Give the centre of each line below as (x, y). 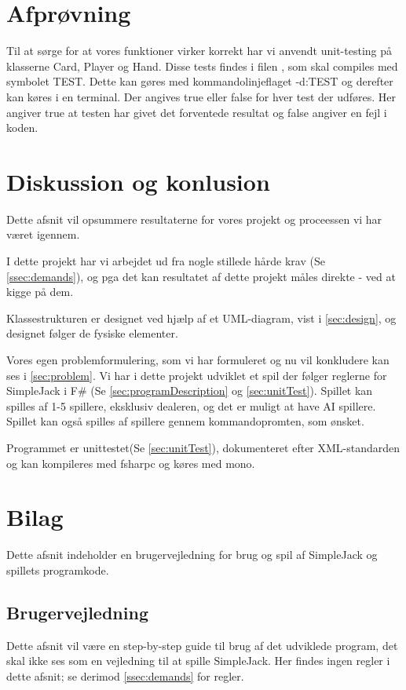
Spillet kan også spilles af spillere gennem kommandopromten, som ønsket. (185, 421)
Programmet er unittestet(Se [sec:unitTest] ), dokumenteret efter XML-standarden (203, 447)
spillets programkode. (58, 570)
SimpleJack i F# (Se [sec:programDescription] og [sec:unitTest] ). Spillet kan (190, 391)
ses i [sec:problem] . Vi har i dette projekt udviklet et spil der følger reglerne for (197, 375)
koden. (22, 128)
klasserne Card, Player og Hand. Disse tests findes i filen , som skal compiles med (202, 66)
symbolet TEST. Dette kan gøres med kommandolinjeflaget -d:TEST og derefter (200, 81)
